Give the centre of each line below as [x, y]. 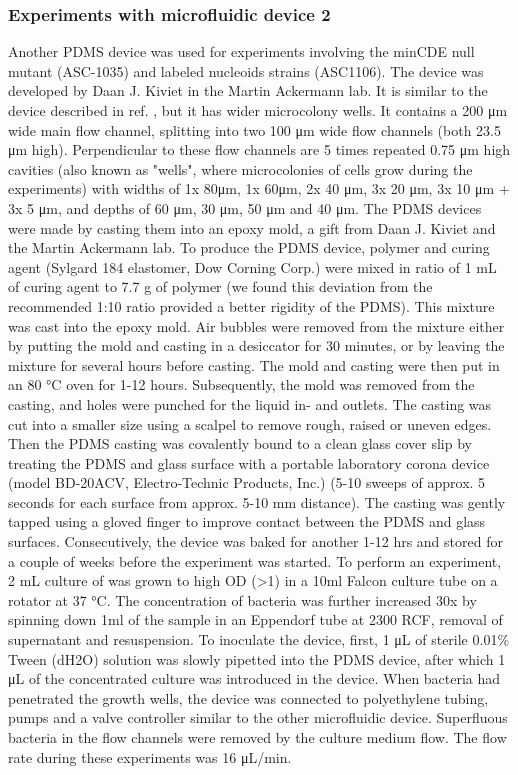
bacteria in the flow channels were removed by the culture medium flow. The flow [257, 737]
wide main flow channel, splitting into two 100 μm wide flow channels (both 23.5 [254, 129]
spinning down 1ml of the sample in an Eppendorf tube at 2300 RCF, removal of [255, 619]
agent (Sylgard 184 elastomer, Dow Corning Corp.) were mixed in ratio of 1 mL [252, 266]
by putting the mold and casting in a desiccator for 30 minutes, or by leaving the [256, 345]
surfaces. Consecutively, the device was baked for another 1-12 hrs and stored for [255, 541]
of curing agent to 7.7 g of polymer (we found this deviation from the [220, 286]
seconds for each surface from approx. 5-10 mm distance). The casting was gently [257, 501]
